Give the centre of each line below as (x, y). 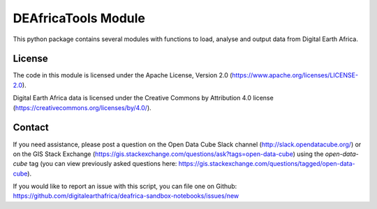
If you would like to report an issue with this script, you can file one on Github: (125, 186)
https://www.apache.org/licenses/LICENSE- (295, 75)
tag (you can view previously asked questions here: (103, 164)
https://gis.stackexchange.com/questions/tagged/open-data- (267, 164)
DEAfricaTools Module (79, 18)
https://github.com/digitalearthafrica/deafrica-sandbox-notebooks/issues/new (126, 196)
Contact (31, 128)
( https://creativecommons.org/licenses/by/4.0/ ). (82, 107)
